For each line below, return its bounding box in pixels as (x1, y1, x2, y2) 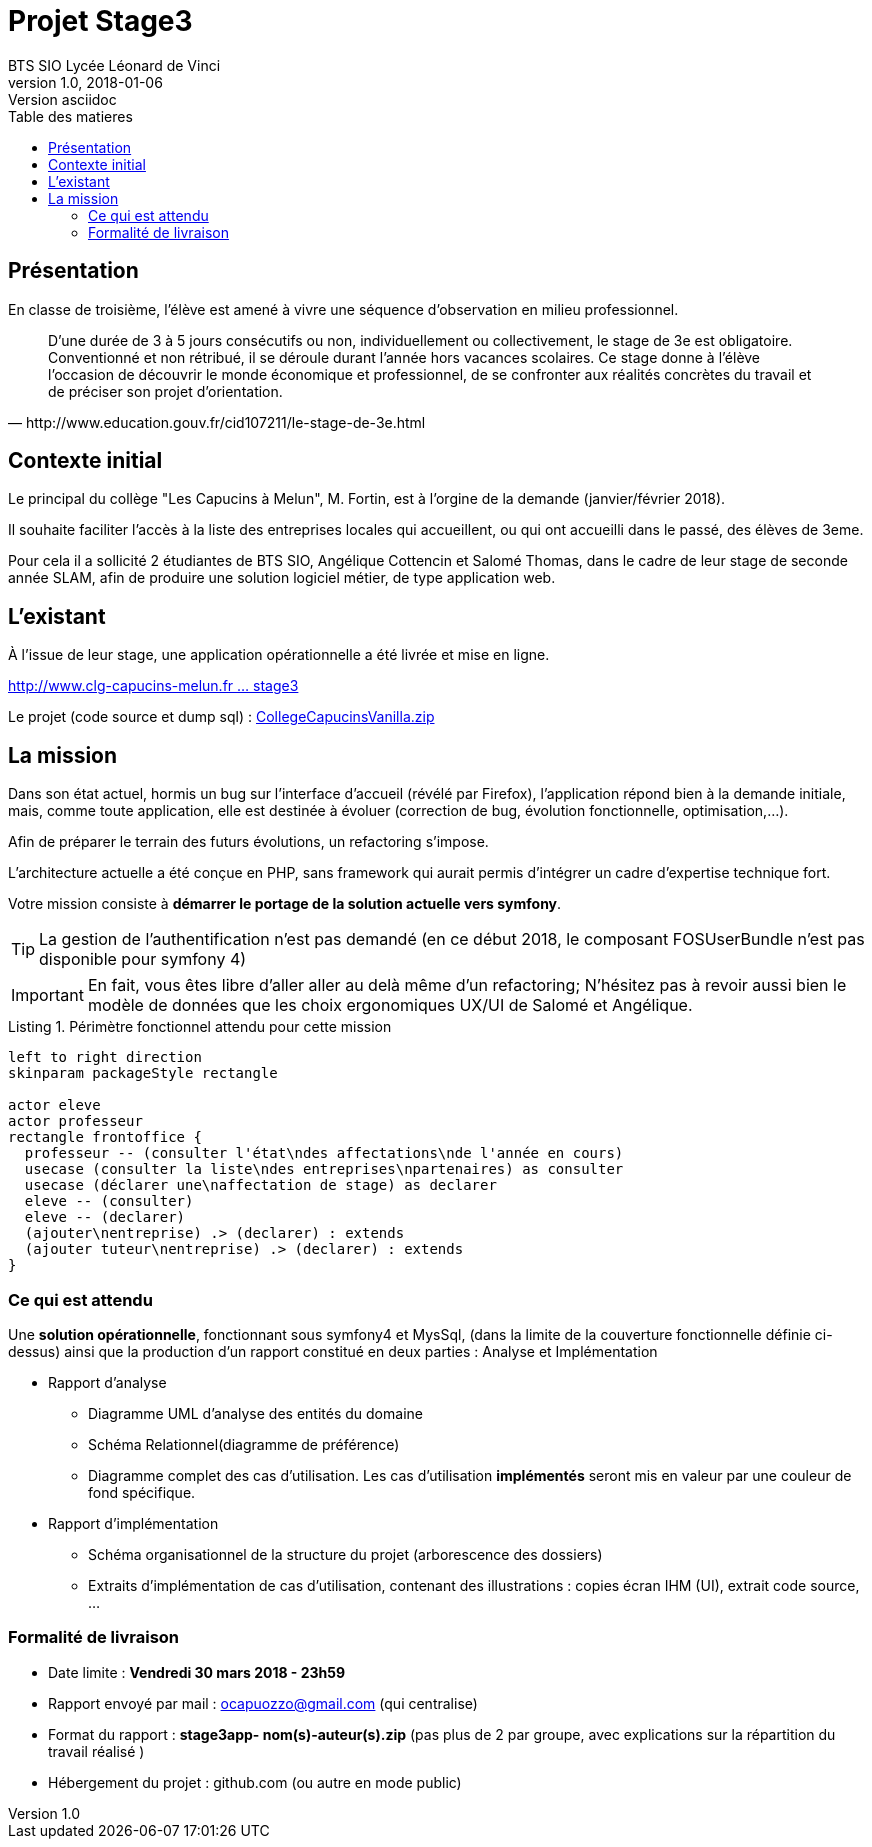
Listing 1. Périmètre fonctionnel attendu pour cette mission (8, 1018, 392, 1036)
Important (11, 985, 84, 1006)
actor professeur (8, 1113, 143, 1130)
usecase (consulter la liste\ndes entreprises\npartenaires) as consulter (24, 1161, 624, 1178)
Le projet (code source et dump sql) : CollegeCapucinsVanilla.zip (8, 708, 435, 726)
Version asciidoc (8, 90, 117, 108)
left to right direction (8, 1049, 202, 1066)
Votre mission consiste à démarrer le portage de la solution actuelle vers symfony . (8, 895, 562, 913)
